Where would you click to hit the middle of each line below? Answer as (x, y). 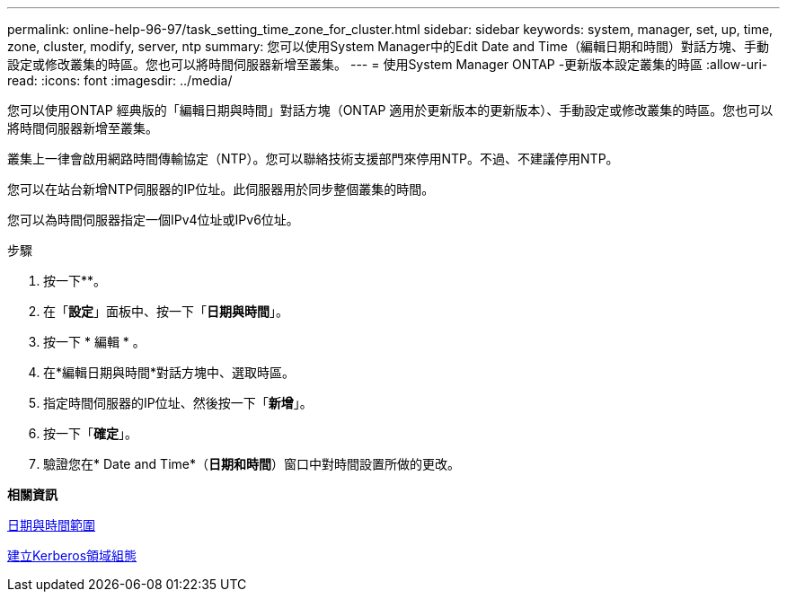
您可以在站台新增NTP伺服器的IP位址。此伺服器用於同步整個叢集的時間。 (221, 189)
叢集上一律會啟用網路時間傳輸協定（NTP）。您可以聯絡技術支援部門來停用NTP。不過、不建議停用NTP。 (313, 159)
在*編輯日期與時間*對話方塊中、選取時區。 (169, 372)
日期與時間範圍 (51, 525)
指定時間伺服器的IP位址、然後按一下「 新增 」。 (178, 403)
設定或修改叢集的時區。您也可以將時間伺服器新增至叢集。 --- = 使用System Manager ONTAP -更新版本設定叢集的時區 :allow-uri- (388, 64)
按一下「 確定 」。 (90, 433)
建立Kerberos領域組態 (72, 555)
